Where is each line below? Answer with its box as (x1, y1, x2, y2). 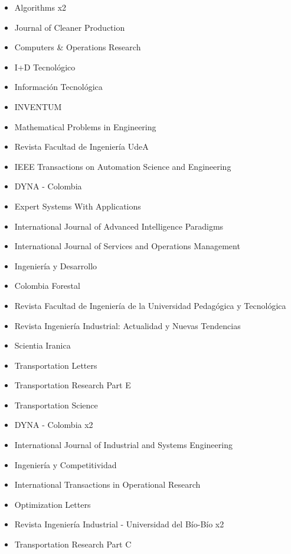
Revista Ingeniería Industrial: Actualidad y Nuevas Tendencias (14, 319, 241, 331)
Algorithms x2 (14, 1, 67, 13)
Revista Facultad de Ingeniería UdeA (14, 140, 149, 153)
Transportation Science (14, 398, 98, 411)
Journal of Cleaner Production (14, 21, 125, 33)
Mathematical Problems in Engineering (14, 120, 156, 133)
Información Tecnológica (14, 80, 103, 93)
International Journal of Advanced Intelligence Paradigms (14, 220, 224, 232)
